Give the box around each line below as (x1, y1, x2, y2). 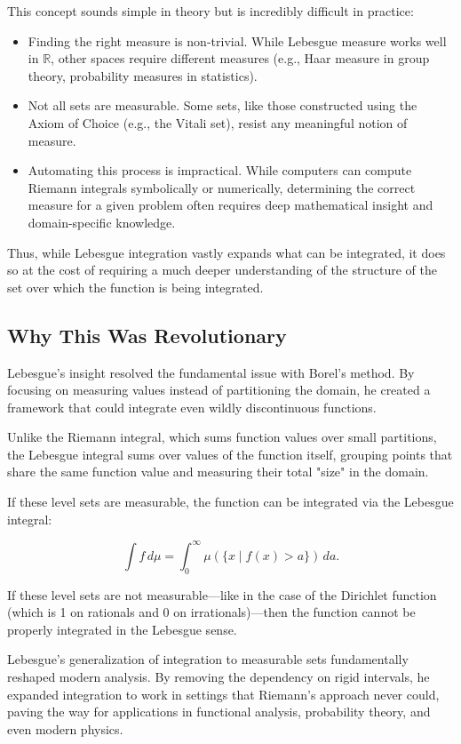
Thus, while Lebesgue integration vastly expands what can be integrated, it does (7, 243, 446, 261)
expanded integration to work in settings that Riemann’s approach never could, (7, 684, 440, 703)
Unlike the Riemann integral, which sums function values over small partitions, (7, 428, 437, 446)
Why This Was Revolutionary (7, 321, 287, 348)
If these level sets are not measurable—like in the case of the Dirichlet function (7, 585, 437, 604)
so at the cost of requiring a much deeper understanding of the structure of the (7, 260, 437, 279)
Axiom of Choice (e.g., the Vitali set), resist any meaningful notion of (28, 113, 408, 132)
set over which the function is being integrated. (7, 277, 264, 296)
